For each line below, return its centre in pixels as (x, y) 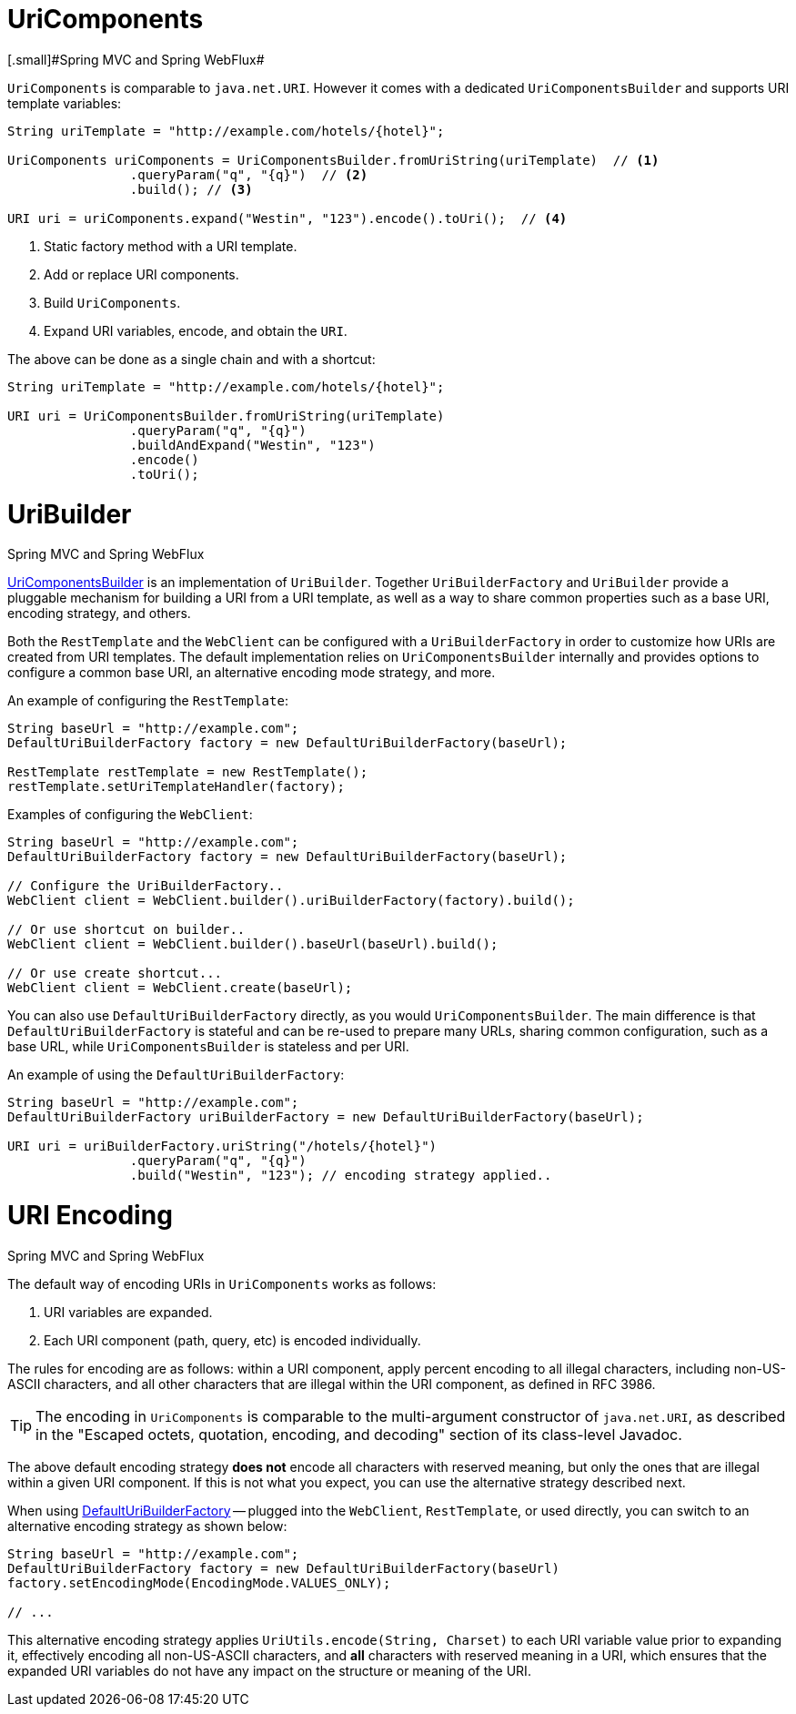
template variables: (65, 103)
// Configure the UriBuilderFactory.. (146, 886)
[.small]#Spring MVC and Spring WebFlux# (136, 59)
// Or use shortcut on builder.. (126, 930)
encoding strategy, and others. (99, 614)
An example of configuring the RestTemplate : (148, 701)
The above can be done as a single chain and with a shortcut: (191, 359)
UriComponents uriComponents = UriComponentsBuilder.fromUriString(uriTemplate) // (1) (333, 160)
